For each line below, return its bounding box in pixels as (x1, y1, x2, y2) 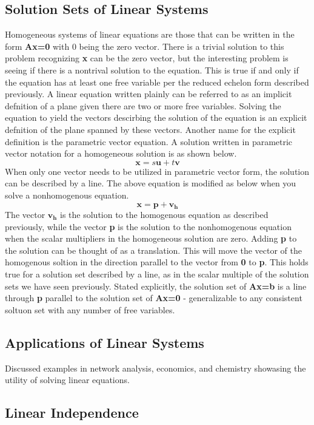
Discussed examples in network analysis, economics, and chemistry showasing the (5, 361, 306, 374)
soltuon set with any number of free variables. (5, 303, 175, 316)
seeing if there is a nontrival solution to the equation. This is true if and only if (5, 63, 299, 76)
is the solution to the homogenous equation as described (60, 208, 269, 220)
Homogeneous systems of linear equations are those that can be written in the (5, 28, 295, 41)
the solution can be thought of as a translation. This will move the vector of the (5, 243, 302, 256)
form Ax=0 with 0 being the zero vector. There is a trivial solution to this (5, 39, 284, 52)
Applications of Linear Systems (5, 333, 204, 352)
